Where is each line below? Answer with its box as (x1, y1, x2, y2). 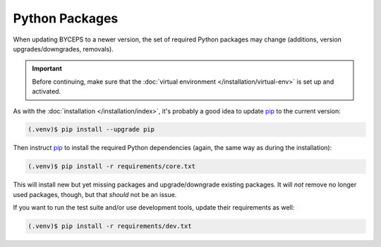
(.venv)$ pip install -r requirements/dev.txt (28, 222, 192, 230)
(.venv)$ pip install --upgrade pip (28, 125, 155, 134)
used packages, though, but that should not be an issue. (13, 190, 177, 198)
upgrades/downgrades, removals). (13, 44, 114, 53)
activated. (32, 87, 61, 96)
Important (32, 64, 63, 73)
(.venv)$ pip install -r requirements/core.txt (28, 163, 195, 170)
